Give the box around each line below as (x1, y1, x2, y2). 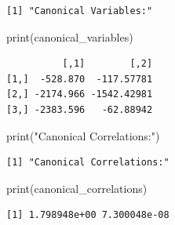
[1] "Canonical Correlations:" (6, 157, 170, 169)
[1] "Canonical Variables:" (6, 5, 153, 16)
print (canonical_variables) (6, 28, 133, 45)
